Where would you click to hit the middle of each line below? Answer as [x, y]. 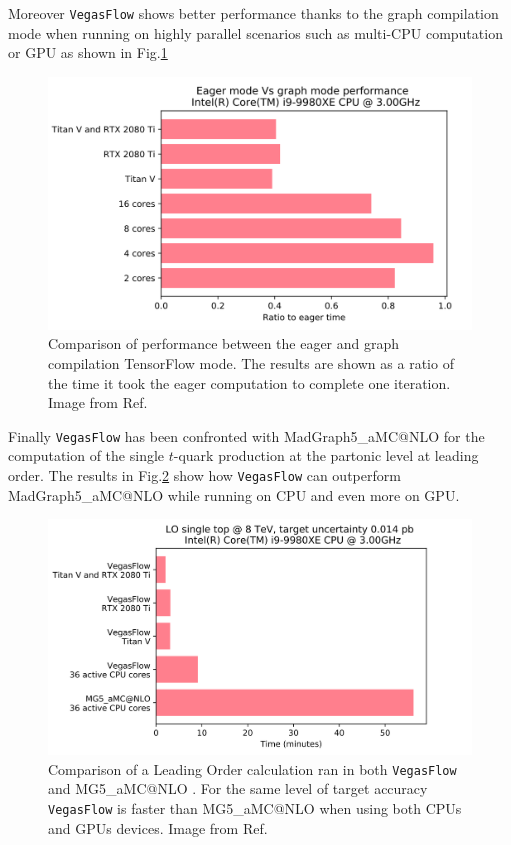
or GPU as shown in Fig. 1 [88, 52]
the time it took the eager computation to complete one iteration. [249, 382]
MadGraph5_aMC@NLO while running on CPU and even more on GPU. [234, 494]
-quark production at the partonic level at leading [326, 455]
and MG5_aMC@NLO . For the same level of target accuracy [238, 788]
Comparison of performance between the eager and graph [224, 343]
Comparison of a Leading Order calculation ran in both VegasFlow [252, 768]
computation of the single [86, 455]
